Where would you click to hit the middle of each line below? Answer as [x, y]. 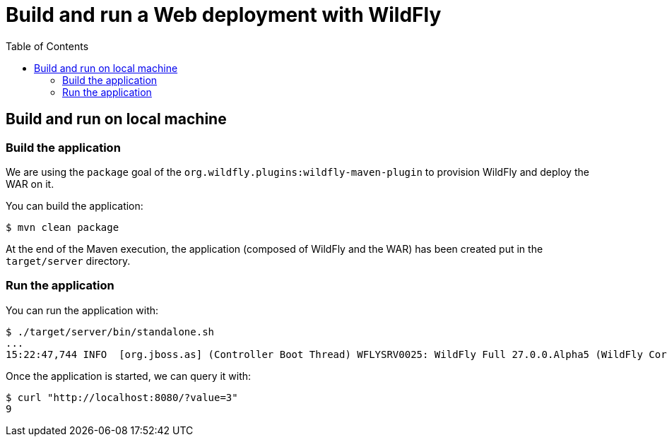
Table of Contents [47, 46]
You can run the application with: [82, 310]
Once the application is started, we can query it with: [129, 376]
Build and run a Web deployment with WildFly [224, 15]
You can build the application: [75, 205]
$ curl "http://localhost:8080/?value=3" [122, 397]
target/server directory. [68, 261]
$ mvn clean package [63, 227]
